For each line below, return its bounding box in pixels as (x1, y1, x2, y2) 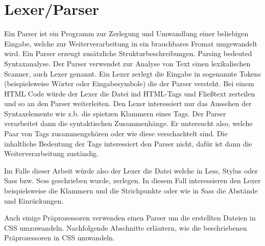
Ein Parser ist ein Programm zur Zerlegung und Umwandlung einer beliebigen (4, 28, 249, 39)
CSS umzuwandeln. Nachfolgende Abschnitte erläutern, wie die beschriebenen (4, 222, 247, 233)
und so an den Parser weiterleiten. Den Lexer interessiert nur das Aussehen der (4, 98, 252, 109)
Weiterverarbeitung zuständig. (4, 148, 99, 159)
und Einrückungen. (4, 195, 64, 206)
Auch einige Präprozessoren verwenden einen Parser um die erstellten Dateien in (4, 212, 256, 223)
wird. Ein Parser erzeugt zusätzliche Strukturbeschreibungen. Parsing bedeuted (4, 48, 252, 59)
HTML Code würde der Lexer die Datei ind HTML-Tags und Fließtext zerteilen (4, 88, 255, 99)
